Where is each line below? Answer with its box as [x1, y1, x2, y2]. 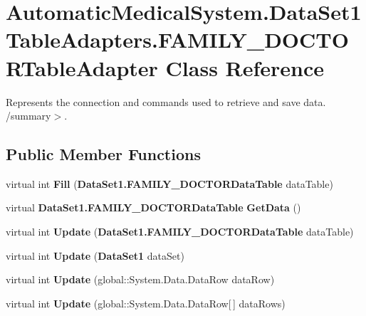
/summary [6, 108, 51, 123]
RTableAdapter [6, 53, 158, 82]
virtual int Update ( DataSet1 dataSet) [6, 248, 184, 263]
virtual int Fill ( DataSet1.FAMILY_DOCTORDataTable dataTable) [6, 176, 333, 191]
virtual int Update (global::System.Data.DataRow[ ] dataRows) [6, 295, 286, 310]
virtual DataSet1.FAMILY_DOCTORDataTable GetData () [6, 200, 301, 215]
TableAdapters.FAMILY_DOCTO [6, 25, 349, 54]
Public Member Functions [6, 143, 201, 165]
